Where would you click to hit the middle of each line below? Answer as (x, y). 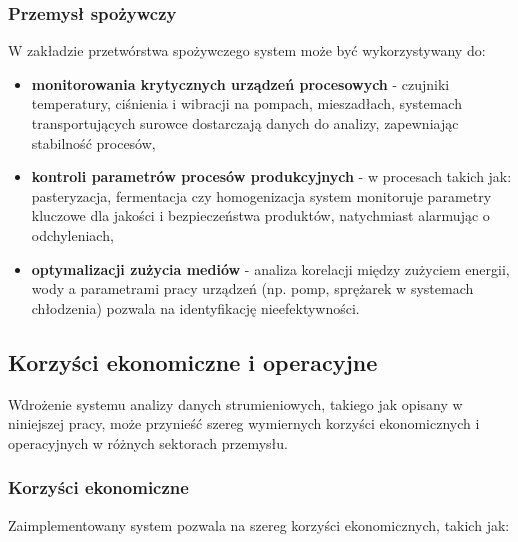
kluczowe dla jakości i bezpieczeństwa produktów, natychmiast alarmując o (260, 215)
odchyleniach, (72, 234)
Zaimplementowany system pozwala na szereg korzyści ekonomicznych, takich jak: (259, 524)
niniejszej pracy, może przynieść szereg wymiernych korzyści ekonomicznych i (244, 423)
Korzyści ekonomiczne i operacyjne (193, 361)
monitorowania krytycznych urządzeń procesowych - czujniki (240, 83)
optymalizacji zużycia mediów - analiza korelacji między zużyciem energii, (270, 268)
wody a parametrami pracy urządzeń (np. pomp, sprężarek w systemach (252, 288)
